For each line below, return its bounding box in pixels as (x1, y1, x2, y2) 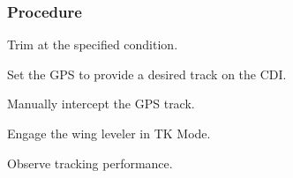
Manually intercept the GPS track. (7, 94, 195, 113)
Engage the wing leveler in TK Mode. (7, 124, 211, 142)
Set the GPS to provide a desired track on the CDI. (7, 64, 287, 83)
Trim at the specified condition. (7, 35, 178, 54)
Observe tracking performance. (7, 153, 173, 172)
